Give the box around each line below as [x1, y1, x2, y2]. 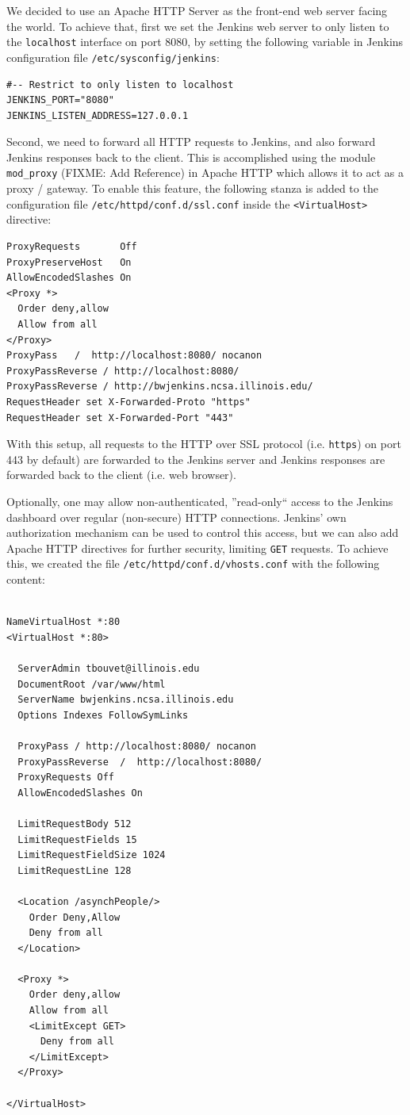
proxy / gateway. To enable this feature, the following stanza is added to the [6, 180, 378, 197]
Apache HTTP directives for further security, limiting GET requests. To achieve [6, 539, 389, 556]
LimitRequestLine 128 [17, 864, 132, 876]
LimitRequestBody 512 [17, 818, 132, 830]
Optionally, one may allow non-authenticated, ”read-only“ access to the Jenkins [6, 492, 393, 509]
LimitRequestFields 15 [17, 833, 137, 845]
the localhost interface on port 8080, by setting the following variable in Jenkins [6, 33, 404, 50]
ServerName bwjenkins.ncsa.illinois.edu [17, 694, 234, 706]
